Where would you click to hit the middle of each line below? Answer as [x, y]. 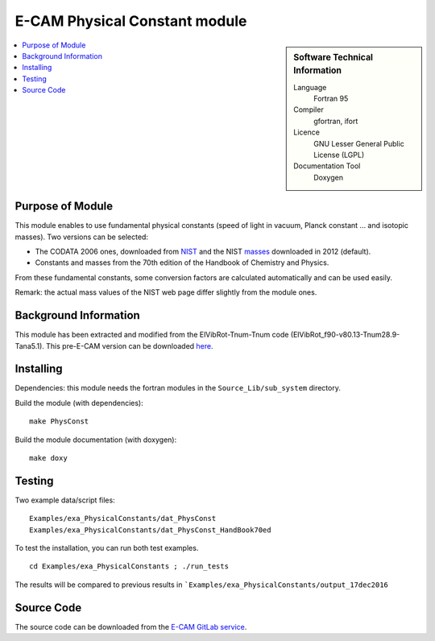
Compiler [309, 110]
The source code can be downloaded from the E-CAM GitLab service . [131, 627]
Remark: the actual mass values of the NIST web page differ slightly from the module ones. [166, 292]
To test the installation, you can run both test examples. [107, 548]
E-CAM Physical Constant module [131, 21]
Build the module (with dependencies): [79, 403]
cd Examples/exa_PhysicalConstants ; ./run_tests [129, 567]
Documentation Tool [327, 166]
